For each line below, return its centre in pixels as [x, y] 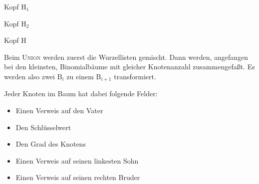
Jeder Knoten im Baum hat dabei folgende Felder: [81, 93]
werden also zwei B [33, 76]
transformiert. [135, 76]
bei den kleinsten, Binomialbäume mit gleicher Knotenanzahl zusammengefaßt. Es [129, 67]
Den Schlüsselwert [43, 127]
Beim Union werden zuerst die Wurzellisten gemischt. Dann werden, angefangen [126, 57]
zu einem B [84, 76]
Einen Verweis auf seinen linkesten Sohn [77, 160]
